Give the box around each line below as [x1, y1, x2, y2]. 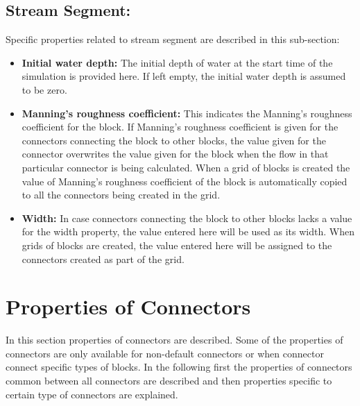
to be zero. [22, 82, 67, 96]
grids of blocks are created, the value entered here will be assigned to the [22, 237, 332, 252]
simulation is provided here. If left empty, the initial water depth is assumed [22, 69, 346, 83]
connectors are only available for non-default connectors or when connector [6, 346, 324, 360]
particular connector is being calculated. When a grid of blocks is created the [22, 160, 350, 174]
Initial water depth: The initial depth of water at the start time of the [22, 55, 333, 69]
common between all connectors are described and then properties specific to [6, 373, 332, 388]
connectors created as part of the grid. [22, 251, 185, 266]
